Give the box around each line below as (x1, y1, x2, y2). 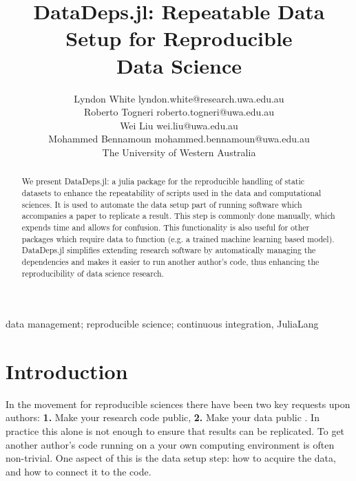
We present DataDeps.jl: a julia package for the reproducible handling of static (21, 175, 305, 187)
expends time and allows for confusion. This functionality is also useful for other (21, 221, 310, 233)
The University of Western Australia (102, 145, 256, 159)
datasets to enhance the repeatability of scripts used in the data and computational (21, 186, 322, 198)
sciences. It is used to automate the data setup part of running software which (21, 198, 302, 210)
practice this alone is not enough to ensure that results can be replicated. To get (6, 424, 345, 438)
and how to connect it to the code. (6, 464, 151, 478)
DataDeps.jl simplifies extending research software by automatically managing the (21, 244, 316, 256)
